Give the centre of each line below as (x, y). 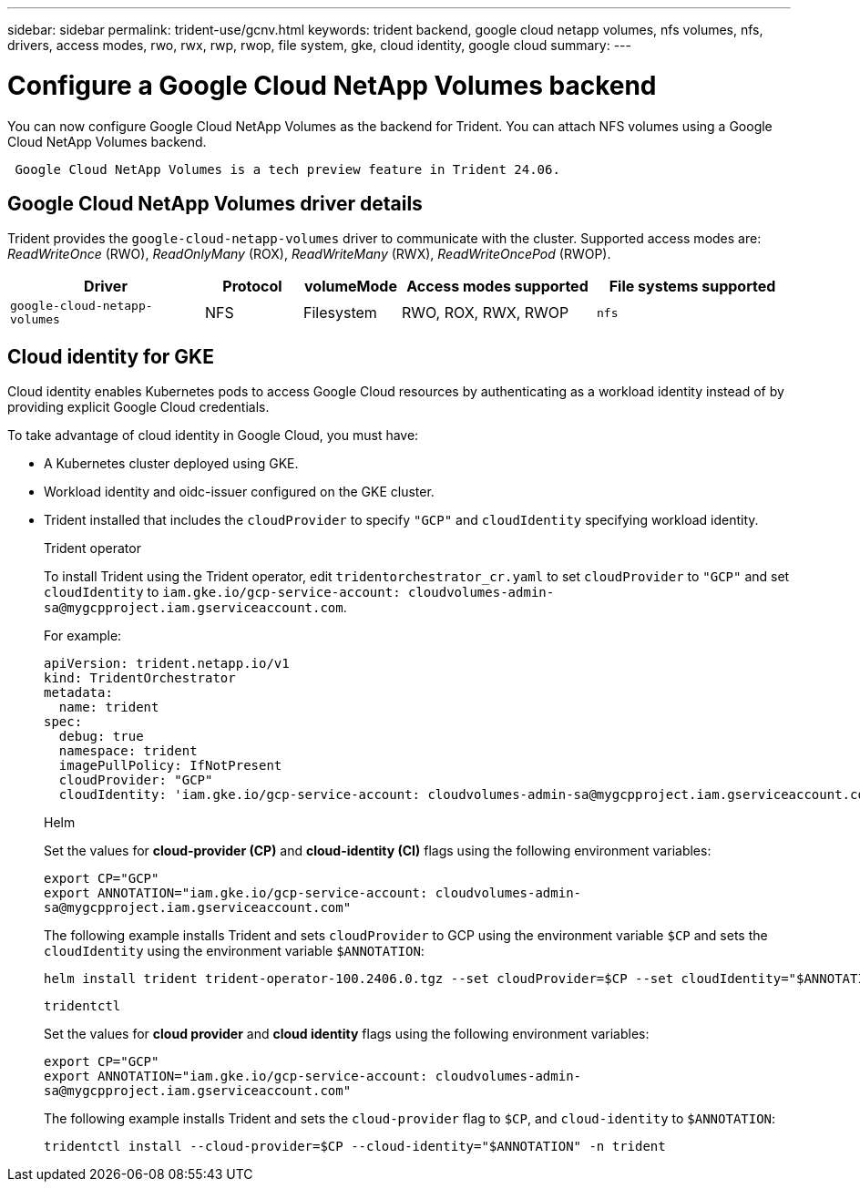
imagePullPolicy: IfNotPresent (170, 766)
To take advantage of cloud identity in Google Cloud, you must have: (213, 436)
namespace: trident (128, 751)
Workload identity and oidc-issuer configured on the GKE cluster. (239, 492)
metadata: (78, 693)
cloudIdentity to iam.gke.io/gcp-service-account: (222, 592)
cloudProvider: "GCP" (136, 780)
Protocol (252, 287)
